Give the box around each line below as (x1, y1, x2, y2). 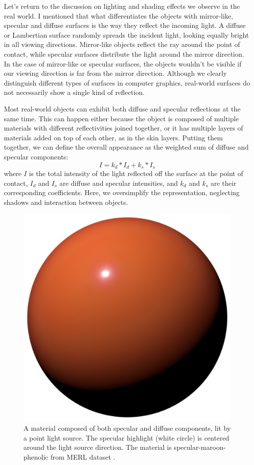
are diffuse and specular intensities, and (59, 177, 178, 188)
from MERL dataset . (50, 451, 115, 462)
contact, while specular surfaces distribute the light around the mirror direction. (4, 48, 244, 59)
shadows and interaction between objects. (4, 197, 128, 207)
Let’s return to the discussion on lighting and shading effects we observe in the (4, 1, 240, 11)
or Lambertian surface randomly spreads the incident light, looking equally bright (4, 29, 249, 40)
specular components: (4, 151, 69, 161)
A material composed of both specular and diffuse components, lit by (23, 422, 231, 433)
